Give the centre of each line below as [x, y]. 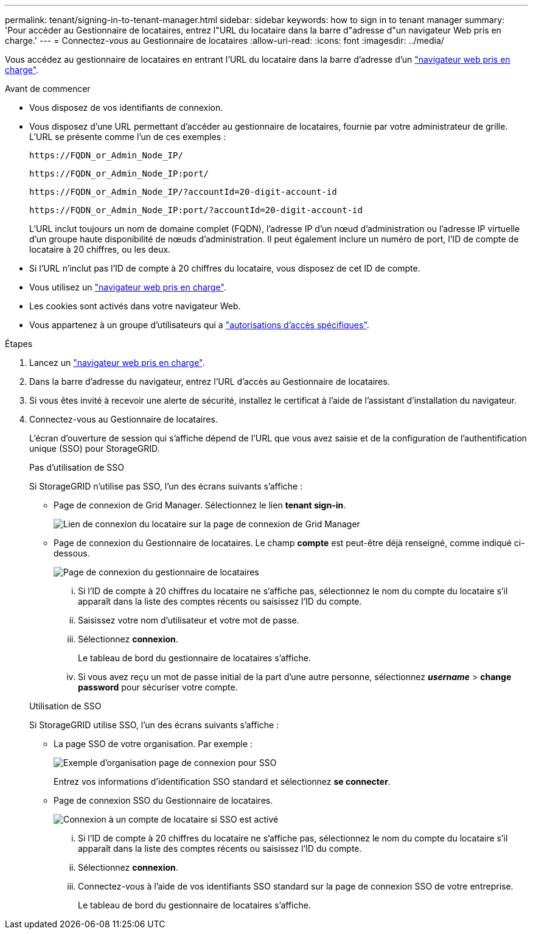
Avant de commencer [48, 89]
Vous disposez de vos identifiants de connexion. [126, 107]
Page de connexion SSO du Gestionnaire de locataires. [163, 800]
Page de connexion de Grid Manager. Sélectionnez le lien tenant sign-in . [200, 505]
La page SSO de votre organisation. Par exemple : [153, 744]
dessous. [72, 553]
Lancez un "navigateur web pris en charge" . [117, 363]
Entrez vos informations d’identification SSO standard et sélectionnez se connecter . [222, 781]
